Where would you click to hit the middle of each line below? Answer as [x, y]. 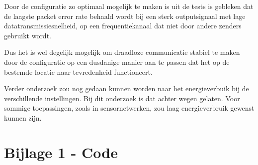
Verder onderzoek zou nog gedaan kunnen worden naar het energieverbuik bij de [127, 88]
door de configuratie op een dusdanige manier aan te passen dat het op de [117, 62]
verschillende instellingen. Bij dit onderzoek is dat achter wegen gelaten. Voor [122, 98]
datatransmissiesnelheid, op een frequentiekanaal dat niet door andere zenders [123, 26]
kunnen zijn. [23, 117]
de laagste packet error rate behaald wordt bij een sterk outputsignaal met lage [125, 16]
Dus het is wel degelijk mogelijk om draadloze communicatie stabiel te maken [122, 52]
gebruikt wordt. [28, 35]
